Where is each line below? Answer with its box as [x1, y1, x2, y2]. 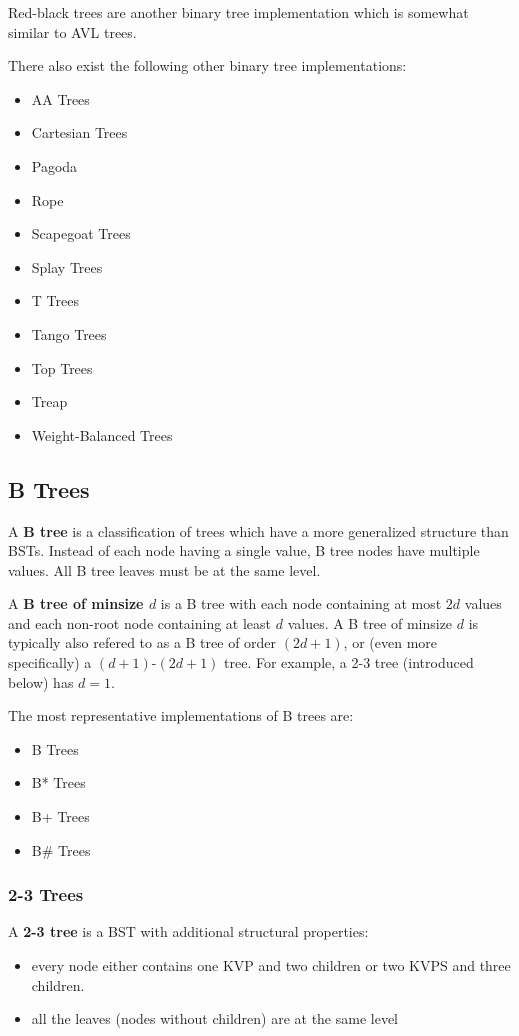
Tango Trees [31, 323, 107, 344]
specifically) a [8, 652, 92, 673]
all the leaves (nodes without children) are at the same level [31, 1008, 399, 1029]
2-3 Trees [8, 882, 84, 907]
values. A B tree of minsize [287, 612, 453, 633]
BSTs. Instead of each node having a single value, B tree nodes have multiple [8, 540, 480, 561]
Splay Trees [31, 256, 103, 277]
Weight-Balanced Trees [31, 424, 173, 445]
